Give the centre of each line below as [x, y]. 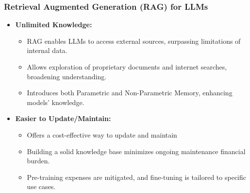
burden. [38, 161]
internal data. [47, 50]
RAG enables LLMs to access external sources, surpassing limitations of [134, 41]
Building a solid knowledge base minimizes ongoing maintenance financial [136, 151]
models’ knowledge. [56, 102]
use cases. [41, 186]
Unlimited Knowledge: [54, 25]
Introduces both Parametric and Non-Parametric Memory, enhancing [130, 93]
